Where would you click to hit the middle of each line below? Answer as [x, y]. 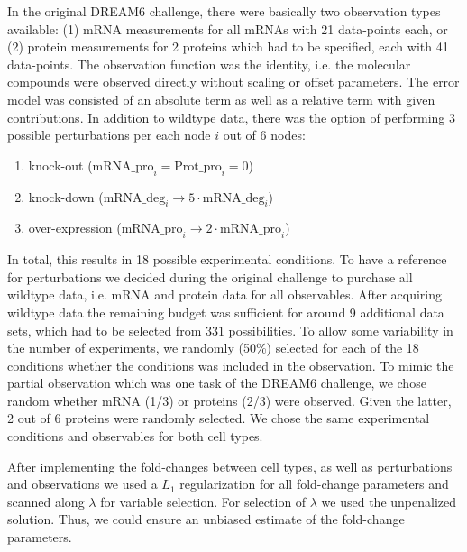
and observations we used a [82, 484]
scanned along [46, 501]
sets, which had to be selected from [105, 330]
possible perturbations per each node [109, 135]
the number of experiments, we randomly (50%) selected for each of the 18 [213, 348]
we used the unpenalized [389, 501]
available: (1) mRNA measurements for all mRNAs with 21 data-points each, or [228, 28]
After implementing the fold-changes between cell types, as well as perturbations [230, 466]
